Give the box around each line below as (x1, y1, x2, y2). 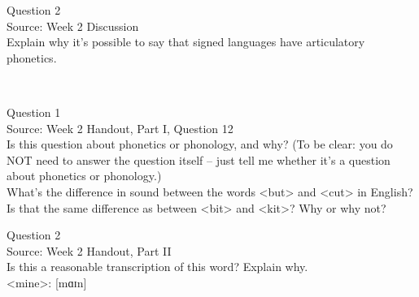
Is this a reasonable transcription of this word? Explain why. (7, 258, 308, 275)
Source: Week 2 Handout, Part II (7, 242, 172, 259)
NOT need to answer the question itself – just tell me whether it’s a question (7, 151, 391, 168)
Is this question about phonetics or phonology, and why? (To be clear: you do (7, 136, 393, 153)
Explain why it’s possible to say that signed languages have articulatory (7, 33, 365, 50)
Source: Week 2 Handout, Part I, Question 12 (7, 119, 234, 136)
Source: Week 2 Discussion (7, 17, 139, 34)
